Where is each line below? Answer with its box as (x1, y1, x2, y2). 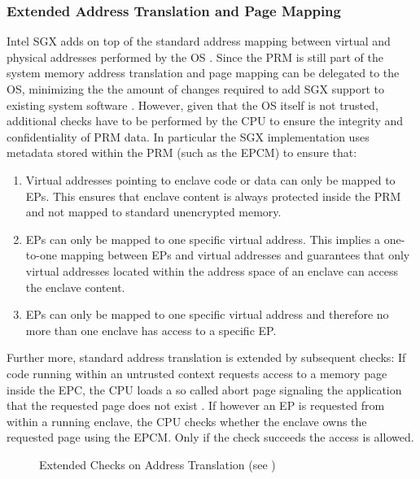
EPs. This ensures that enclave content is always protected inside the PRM (25, 187, 401, 204)
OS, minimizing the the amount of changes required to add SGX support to (7, 81, 384, 97)
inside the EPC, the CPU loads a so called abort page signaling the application (7, 381, 402, 398)
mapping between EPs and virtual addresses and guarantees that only (60, 246, 410, 263)
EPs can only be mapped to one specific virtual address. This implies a (25, 230, 381, 247)
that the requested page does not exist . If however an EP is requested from (7, 397, 385, 414)
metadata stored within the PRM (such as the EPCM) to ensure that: (7, 144, 357, 161)
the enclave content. (25, 278, 125, 295)
